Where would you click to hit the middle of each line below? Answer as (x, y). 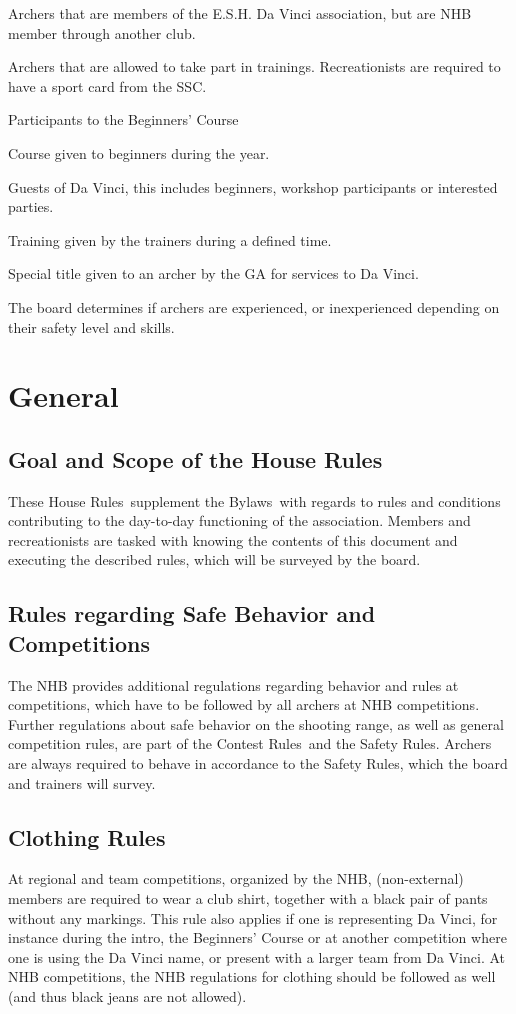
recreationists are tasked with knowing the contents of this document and (233, 539)
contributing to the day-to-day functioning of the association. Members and (239, 520)
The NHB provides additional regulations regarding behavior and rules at (233, 684)
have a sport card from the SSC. (107, 85)
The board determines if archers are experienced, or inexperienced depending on (254, 306)
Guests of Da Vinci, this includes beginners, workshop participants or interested (253, 186)
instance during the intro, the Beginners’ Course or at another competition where (257, 937)
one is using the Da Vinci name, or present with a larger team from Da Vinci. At (256, 956)
